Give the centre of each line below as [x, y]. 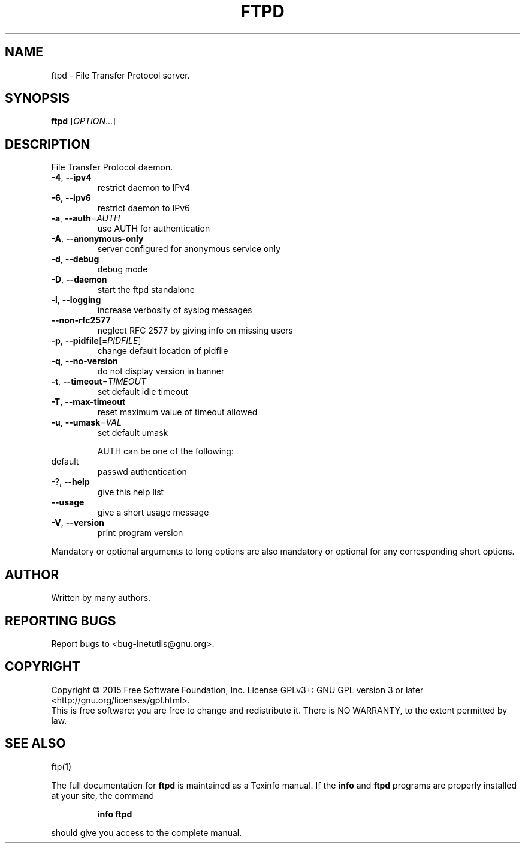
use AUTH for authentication [154, 229]
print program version [140, 533]
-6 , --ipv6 [71, 198]
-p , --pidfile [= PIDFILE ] [96, 341]
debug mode [123, 269]
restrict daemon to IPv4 [144, 188]
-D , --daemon [79, 280]
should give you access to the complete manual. [147, 832]
